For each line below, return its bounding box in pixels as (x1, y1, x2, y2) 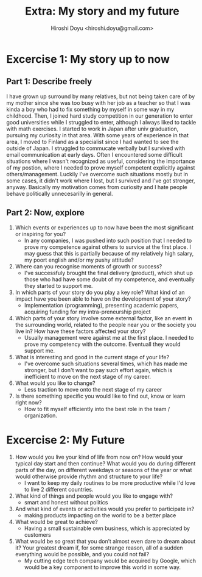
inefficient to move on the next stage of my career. (24, 373, 151, 380)
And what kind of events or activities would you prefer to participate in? (15, 505, 195, 512)
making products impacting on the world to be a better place (24, 511, 176, 519)
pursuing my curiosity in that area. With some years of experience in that (6, 131, 189, 138)
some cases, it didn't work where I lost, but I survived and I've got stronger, (6, 177, 196, 184)
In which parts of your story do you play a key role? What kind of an (15, 288, 185, 296)
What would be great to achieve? (15, 518, 99, 525)
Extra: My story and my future (25, 4, 179, 18)
